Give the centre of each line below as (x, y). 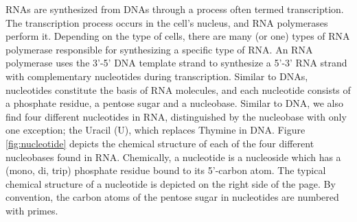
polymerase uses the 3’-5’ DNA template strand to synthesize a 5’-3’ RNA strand (176, 63)
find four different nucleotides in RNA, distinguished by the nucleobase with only (176, 116)
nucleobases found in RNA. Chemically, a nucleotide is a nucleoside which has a (173, 157)
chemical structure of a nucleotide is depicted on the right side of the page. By (171, 183)
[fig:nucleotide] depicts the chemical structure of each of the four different (160, 143)
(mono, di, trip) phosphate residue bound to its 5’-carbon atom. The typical (166, 170)
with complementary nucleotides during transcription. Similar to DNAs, (157, 76)
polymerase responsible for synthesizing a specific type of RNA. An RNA (159, 49)
